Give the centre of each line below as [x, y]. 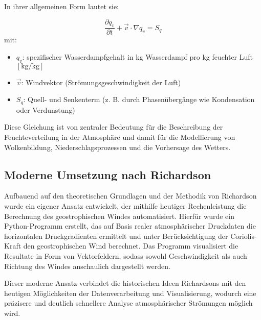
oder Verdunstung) [46, 109]
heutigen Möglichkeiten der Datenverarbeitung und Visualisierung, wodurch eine [130, 293]
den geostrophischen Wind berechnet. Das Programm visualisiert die [131, 246]
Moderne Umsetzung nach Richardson [108, 174]
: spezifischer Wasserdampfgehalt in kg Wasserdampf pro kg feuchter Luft [138, 57]
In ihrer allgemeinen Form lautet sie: [61, 6]
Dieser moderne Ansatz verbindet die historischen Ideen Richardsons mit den [125, 283]
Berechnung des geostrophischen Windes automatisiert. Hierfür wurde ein [119, 216]
